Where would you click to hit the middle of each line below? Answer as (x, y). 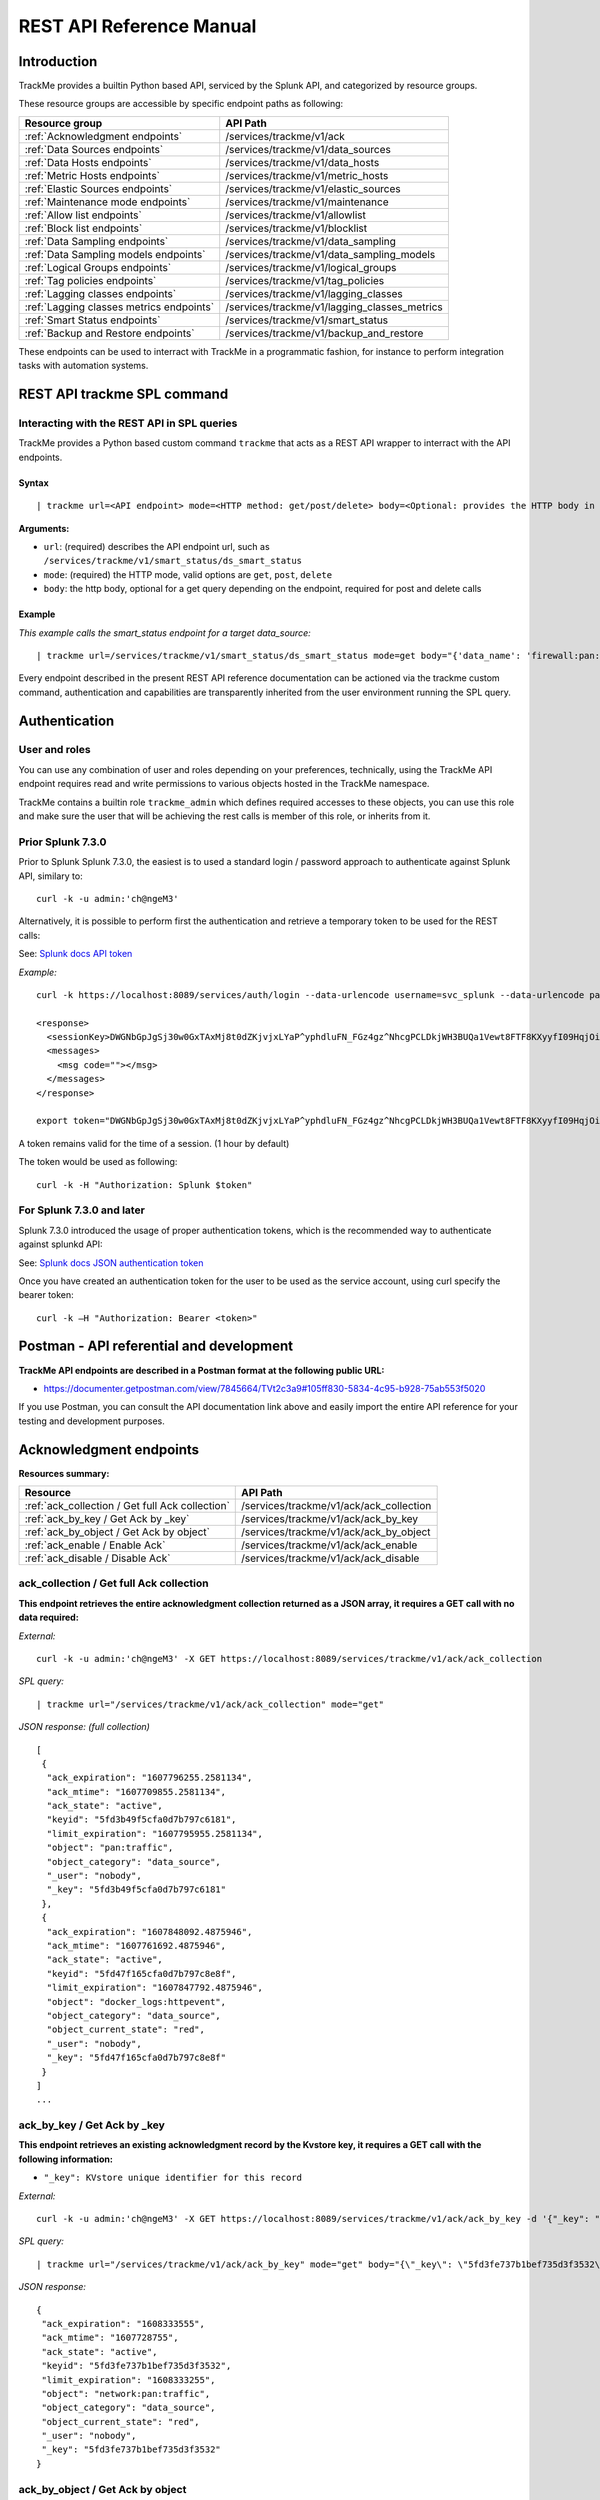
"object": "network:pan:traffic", (126, 2393)
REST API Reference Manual (137, 26)
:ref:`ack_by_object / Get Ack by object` (117, 1532)
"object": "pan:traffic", (110, 1848)
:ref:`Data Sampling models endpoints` (115, 254)
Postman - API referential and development (156, 1346)
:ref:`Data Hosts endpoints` (88, 162)
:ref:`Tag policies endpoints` (90, 280)
